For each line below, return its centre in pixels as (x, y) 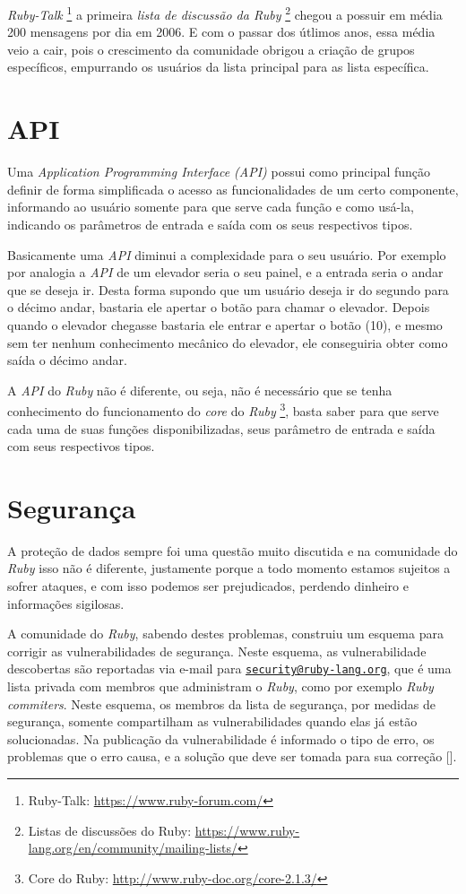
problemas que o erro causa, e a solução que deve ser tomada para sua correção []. (232, 756)
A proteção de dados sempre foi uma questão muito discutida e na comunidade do (233, 550)
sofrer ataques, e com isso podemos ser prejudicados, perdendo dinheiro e (208, 586)
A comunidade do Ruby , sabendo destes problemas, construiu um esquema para (225, 634)
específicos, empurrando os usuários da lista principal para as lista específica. (218, 67)
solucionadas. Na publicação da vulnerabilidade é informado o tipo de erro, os (221, 738)
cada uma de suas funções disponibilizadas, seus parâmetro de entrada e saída (221, 428)
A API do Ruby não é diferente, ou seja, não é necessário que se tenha (200, 390)
